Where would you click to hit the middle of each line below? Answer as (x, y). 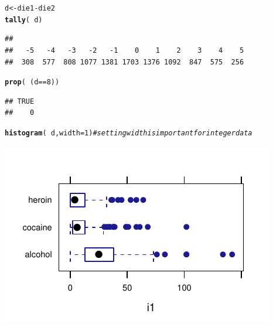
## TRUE (20, 101)
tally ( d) (24, 20)
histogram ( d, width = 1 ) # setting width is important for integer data (129, 133)
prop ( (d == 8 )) (32, 82)
